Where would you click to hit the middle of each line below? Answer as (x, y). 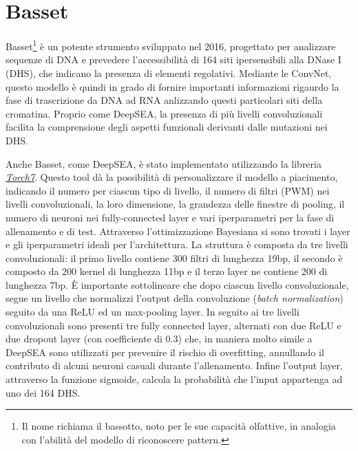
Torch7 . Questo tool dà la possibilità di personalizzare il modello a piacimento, (172, 177)
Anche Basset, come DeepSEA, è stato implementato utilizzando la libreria (164, 163)
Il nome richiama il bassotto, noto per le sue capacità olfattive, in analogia (179, 426)
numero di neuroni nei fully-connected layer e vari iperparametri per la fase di (170, 217)
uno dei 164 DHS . (43, 392)
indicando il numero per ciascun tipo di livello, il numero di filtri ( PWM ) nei (168, 190)
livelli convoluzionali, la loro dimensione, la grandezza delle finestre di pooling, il (175, 204)
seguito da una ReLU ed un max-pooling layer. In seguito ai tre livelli (152, 312)
